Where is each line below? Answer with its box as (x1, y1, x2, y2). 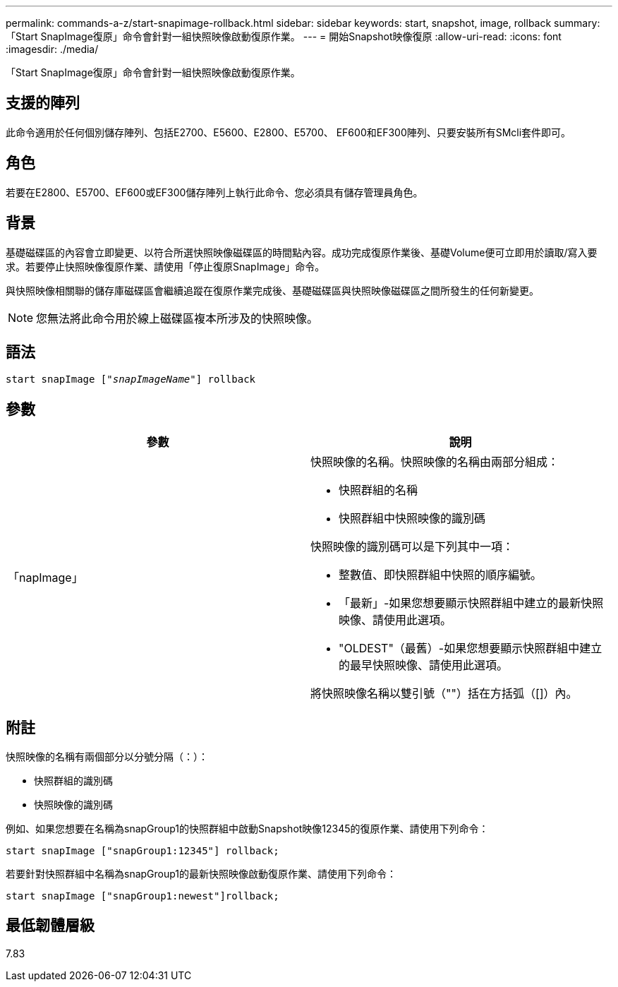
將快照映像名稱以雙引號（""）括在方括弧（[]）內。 (310, 686, 578, 701)
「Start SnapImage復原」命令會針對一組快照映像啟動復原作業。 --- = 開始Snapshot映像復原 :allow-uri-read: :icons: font (6, 30, 562, 42)
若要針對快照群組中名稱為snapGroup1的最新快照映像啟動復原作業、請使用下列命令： (6, 868, 397, 880)
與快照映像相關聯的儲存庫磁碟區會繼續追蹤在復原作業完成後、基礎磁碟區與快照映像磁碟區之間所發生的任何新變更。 (6, 284, 539, 297)
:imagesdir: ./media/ (6, 43, 99, 55)
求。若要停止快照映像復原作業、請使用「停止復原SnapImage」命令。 (6, 260, 325, 273)
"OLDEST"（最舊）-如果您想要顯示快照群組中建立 (339, 641, 602, 656)
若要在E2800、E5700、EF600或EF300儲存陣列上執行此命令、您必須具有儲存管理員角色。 (6, 186, 423, 198)
